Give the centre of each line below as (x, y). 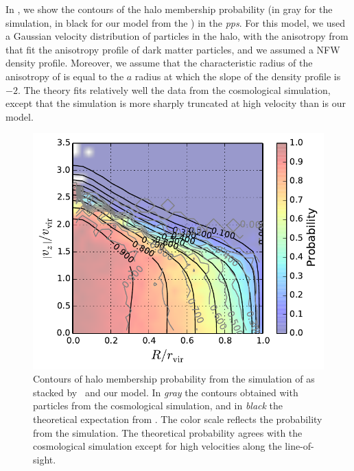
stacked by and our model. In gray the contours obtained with (166, 392)
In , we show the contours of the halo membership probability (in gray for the (169, 9)
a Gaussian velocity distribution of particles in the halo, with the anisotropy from (177, 36)
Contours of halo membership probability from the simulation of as (174, 379)
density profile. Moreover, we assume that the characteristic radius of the (159, 63)
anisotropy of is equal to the (65, 76)
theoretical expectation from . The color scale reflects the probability (178, 419)
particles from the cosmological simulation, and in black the (158, 406)
